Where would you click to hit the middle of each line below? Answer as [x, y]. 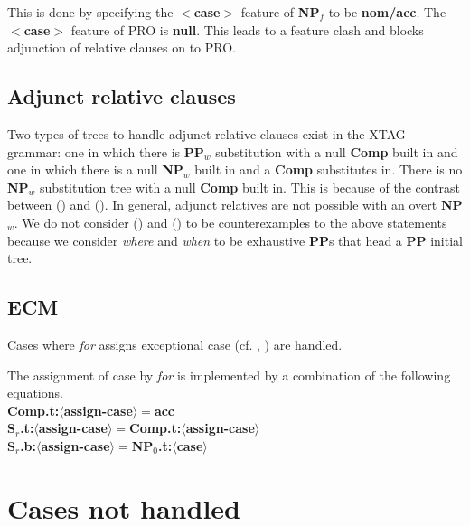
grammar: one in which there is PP [106, 151]
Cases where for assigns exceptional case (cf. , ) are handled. [175, 344]
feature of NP [280, 12]
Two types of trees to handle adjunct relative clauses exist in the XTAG [207, 133]
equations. [35, 393]
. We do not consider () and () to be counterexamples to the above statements [230, 222]
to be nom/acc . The [387, 12]
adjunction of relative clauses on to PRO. [122, 47]
